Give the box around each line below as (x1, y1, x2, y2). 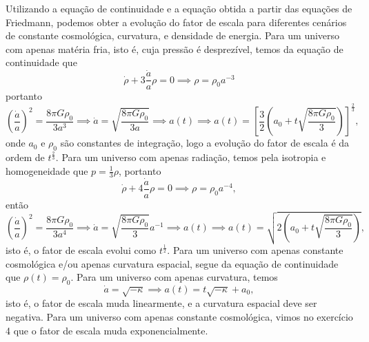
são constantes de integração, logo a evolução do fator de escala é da (60, 136, 350, 150)
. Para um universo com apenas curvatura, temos (70, 270, 278, 284)
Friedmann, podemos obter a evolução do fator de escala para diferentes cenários (6, 14, 347, 29)
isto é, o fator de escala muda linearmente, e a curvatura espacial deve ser (6, 296, 317, 310)
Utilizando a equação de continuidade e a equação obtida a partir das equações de (6, 1, 352, 15)
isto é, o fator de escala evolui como (6, 242, 157, 257)
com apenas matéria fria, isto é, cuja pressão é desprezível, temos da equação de (6, 41, 343, 56)
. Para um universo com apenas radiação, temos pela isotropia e (55, 150, 326, 164)
